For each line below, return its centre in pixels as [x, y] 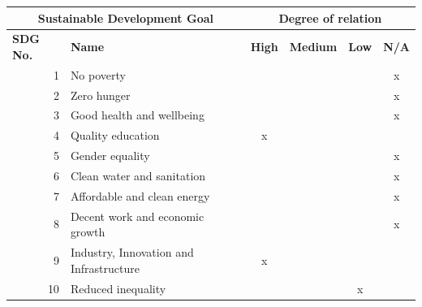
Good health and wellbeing [137, 115]
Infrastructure [105, 268]
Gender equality [110, 156]
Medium [313, 47]
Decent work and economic [137, 216]
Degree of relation [330, 17]
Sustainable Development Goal [125, 17]
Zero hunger [100, 95]
